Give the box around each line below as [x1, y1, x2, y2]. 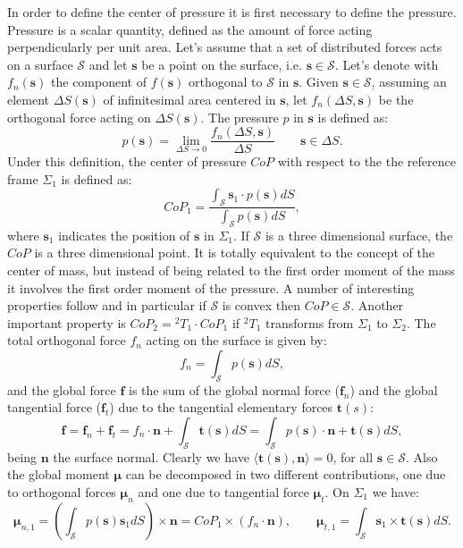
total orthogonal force [7, 331, 126, 350]
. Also [406, 447, 438, 466]
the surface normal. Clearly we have [53, 447, 249, 466]
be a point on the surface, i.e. [141, 55, 302, 73]
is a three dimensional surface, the [265, 225, 453, 244]
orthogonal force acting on [7, 107, 151, 126]
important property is [7, 313, 126, 332]
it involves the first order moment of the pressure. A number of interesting [7, 278, 415, 297]
